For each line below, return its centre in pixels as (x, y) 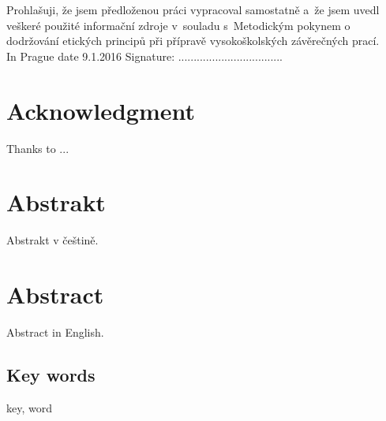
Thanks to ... (38, 148)
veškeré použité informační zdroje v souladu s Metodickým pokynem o (178, 25)
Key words (51, 374)
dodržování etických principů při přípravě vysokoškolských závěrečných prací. (193, 41)
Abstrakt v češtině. (52, 240)
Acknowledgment (101, 110)
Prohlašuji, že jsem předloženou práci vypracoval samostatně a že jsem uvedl (193, 9)
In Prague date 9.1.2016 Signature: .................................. (145, 56)
